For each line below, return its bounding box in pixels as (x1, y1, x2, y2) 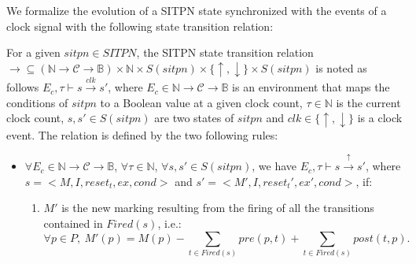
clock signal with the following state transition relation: (6, 17, 274, 34)
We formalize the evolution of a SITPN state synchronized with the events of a (6, 2, 387, 18)
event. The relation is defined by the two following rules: (6, 126, 278, 143)
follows (6, 79, 39, 95)
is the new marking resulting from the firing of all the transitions (61, 199, 374, 216)
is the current (336, 94, 401, 110)
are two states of (154, 110, 234, 126)
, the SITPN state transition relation (136, 44, 314, 61)
